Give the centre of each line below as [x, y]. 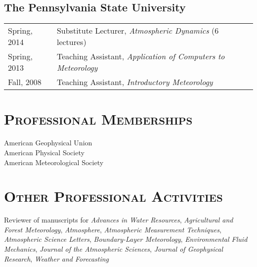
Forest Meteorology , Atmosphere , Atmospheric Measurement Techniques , [113, 229]
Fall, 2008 [25, 82]
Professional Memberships [98, 119]
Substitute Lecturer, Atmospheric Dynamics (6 [138, 31]
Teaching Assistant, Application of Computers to [141, 56]
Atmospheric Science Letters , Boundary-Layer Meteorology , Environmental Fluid [126, 239]
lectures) [71, 42]
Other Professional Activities [113, 196]
